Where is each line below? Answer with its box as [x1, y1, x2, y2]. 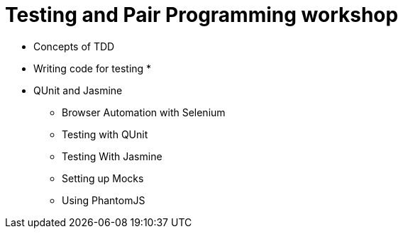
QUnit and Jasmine [33, 84, 123, 96]
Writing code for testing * [33, 62, 152, 74]
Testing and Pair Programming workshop [5, 3, 399, 27]
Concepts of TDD [33, 40, 115, 52]
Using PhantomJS [62, 194, 145, 206]
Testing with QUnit [62, 128, 148, 140]
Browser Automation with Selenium [62, 106, 226, 118]
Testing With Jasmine [62, 150, 162, 162]
